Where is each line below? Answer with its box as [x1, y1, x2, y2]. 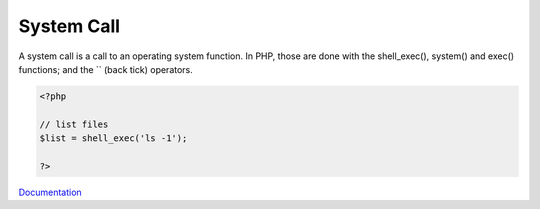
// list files [39, 118, 109, 130]
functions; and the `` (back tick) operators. [18, 63, 194, 75]
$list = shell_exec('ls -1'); [39, 133, 188, 144]
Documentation [18, 186, 82, 198]
